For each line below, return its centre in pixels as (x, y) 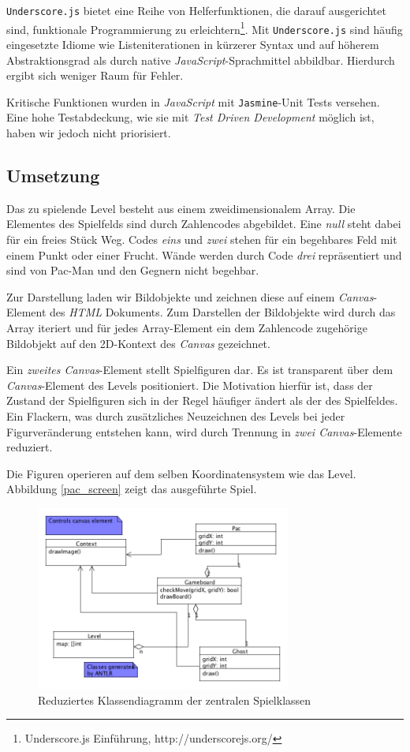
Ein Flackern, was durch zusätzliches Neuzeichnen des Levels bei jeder (176, 415)
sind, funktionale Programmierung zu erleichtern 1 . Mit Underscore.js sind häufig (205, 28)
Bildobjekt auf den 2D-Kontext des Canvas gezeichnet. (138, 343)
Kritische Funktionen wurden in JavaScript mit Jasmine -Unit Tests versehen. (193, 101)
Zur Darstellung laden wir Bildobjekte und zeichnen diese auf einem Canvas (190, 296)
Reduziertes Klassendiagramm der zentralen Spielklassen (175, 700)
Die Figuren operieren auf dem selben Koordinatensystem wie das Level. (181, 473)
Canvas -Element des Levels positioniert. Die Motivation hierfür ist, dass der (190, 385)
